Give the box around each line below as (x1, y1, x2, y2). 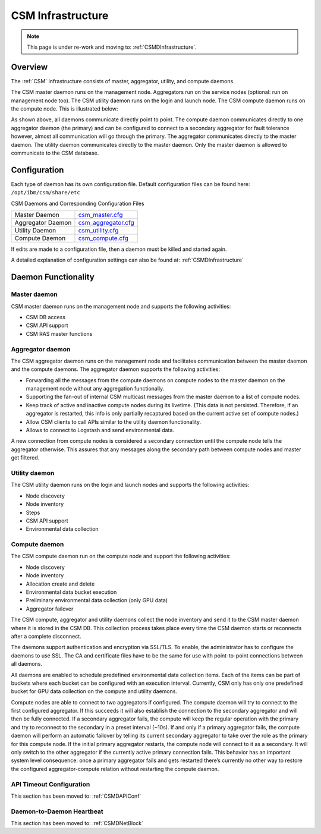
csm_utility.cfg (78, 226, 119, 235)
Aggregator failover (26, 605, 74, 612)
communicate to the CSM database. (11, 149, 99, 156)
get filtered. (11, 454, 40, 461)
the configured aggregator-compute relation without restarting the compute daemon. (11, 765, 219, 772)
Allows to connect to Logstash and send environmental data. (26, 427, 175, 434)
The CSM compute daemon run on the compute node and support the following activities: (11, 553, 231, 560)
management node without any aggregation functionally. (26, 385, 165, 392)
